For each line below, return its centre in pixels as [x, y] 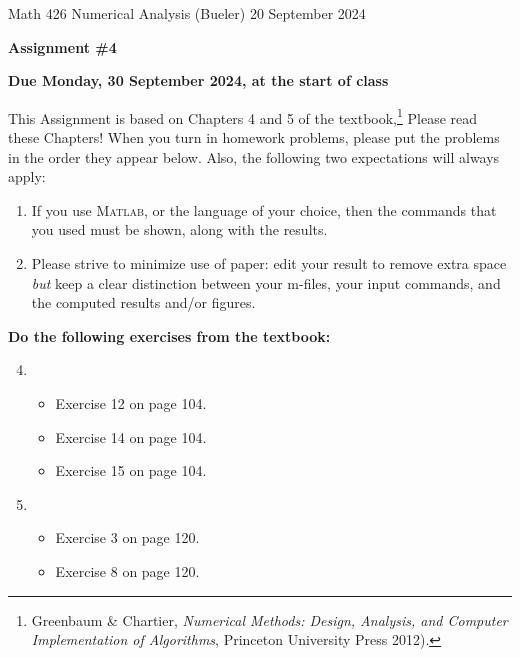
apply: [27, 176]
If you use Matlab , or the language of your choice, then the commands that [264, 209]
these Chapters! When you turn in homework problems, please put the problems [254, 137]
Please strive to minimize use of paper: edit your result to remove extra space [269, 263]
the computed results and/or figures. [143, 302]
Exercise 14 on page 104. [131, 436]
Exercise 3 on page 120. [127, 537]
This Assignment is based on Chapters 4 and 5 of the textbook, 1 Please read [243, 116]
